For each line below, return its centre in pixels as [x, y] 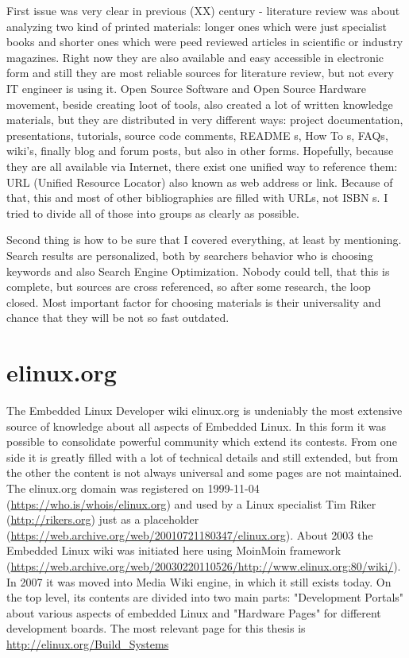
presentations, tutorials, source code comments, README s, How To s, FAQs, [197, 135]
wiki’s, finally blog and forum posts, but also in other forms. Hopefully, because [200, 151]
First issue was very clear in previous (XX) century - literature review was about [203, 10]
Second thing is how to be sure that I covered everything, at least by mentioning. [204, 240]
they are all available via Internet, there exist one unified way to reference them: [202, 166]
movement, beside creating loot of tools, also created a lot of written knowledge [200, 104]
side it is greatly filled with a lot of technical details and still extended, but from [203, 457]
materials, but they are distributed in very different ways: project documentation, [205, 120]
